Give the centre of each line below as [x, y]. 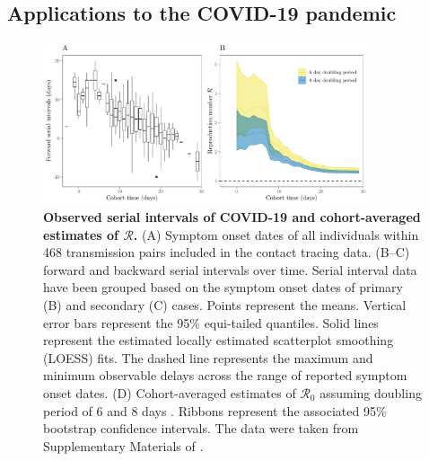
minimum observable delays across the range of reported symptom [225, 375]
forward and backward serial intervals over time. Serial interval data [230, 269]
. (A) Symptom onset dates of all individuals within [276, 234]
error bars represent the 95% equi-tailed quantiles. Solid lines [211, 322]
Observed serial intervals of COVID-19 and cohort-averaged [232, 216]
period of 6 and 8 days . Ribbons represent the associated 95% [215, 410]
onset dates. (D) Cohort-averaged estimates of [170, 392]
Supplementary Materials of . [123, 445]
